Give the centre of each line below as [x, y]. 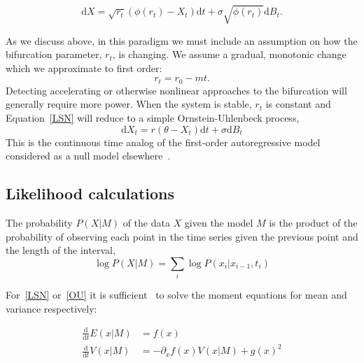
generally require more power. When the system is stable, [129, 104]
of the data [146, 222]
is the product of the [313, 222]
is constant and [298, 104]
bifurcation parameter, [54, 54]
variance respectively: [51, 308]
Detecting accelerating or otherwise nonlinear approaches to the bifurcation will [176, 90]
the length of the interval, [61, 250]
